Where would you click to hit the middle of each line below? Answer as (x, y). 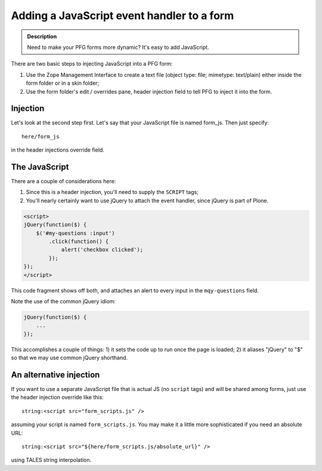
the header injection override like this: (57, 398)
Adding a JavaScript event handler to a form (123, 16)
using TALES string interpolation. (51, 460)
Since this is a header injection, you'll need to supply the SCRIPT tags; (112, 192)
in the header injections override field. (58, 150)
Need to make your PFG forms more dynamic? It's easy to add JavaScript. (118, 47)
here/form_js (41, 136)
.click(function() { (79, 241)
